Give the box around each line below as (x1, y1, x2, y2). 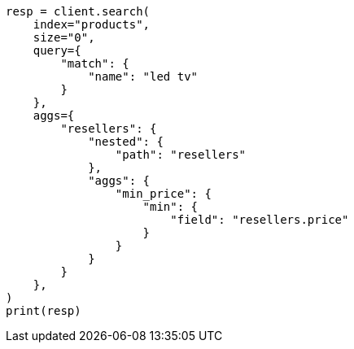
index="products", (33, 18, 151, 31)
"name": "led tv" (88, 70, 199, 83)
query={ (33, 44, 81, 57)
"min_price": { (115, 187, 212, 200)
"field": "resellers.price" (170, 213, 349, 226)
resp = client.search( (6, 5, 151, 18)
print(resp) (6, 304, 81, 317)
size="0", (33, 31, 95, 44)
